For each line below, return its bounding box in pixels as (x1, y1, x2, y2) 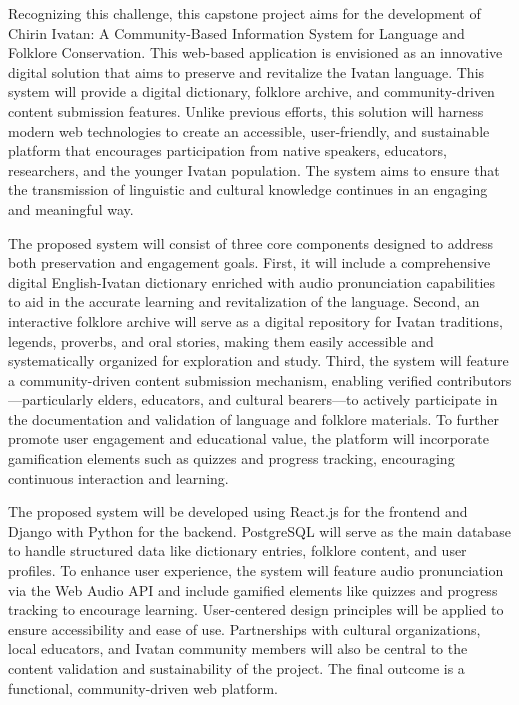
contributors (436, 369, 512, 390)
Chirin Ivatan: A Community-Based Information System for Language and (8, 22, 465, 43)
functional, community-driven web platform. (8, 677, 279, 698)
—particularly (8, 389, 94, 410)
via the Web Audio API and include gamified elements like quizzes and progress (8, 579, 498, 600)
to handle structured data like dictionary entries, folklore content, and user (8, 540, 467, 561)
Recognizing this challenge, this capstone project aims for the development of (8, 3, 481, 23)
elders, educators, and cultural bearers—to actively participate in (97, 389, 498, 410)
